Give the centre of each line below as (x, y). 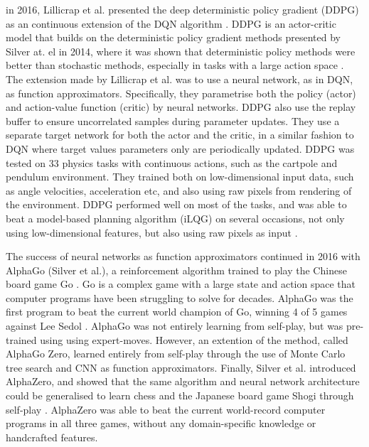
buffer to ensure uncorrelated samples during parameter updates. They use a (173, 120)
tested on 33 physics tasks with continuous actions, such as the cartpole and (172, 162)
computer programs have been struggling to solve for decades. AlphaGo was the (180, 297)
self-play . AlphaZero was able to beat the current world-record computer (166, 409)
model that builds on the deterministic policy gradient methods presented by (173, 37)
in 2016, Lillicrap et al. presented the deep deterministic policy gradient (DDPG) (182, 9)
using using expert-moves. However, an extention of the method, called (194, 339)
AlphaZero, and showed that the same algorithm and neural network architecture (183, 381)
